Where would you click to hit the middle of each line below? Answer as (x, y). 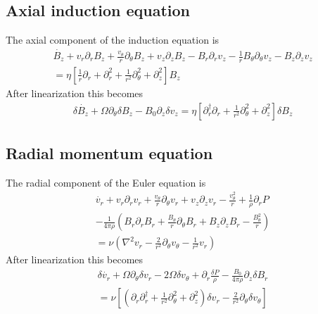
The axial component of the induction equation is (113, 40)
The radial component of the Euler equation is (106, 182)
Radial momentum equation (109, 152)
